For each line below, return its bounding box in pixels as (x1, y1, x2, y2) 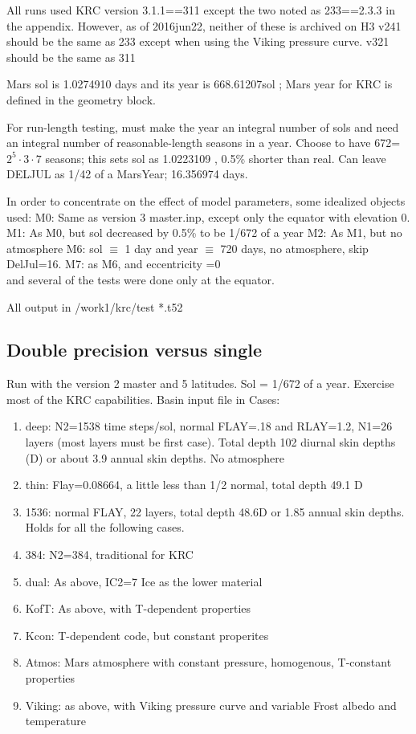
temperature (25, 712, 86, 729)
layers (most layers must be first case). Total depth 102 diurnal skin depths (25, 434, 396, 451)
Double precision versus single (6, 337, 263, 362)
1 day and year (124, 239, 198, 256)
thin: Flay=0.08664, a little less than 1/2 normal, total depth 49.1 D (25, 476, 363, 493)
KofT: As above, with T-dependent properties (25, 600, 251, 617)
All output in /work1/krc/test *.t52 (6, 298, 183, 315)
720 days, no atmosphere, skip (220, 239, 369, 256)
